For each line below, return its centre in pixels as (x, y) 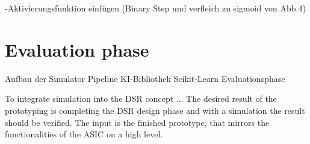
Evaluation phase (77, 49)
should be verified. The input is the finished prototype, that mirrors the (137, 122)
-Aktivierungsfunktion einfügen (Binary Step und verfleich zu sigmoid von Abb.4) (155, 8)
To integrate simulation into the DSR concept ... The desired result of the (141, 99)
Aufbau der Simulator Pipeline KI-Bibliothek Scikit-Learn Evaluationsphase (145, 78)
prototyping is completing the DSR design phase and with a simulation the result (155, 110)
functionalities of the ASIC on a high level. (84, 134)
